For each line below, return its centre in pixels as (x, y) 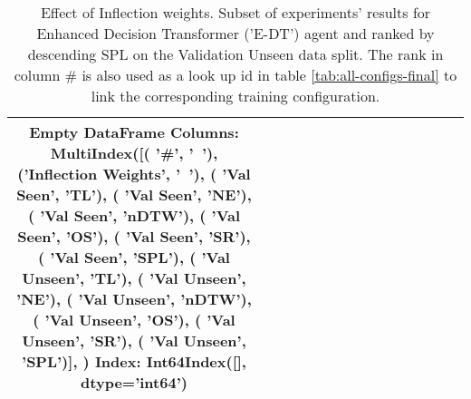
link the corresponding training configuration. (235, 96)
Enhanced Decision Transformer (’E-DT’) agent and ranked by (235, 33)
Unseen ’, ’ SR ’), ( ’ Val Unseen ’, (134, 341)
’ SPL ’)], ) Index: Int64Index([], (134, 361)
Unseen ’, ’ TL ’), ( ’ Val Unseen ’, (134, 278)
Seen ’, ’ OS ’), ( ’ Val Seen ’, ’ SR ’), (134, 236)
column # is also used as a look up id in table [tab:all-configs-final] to (235, 75)
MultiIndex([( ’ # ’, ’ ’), (134, 153)
